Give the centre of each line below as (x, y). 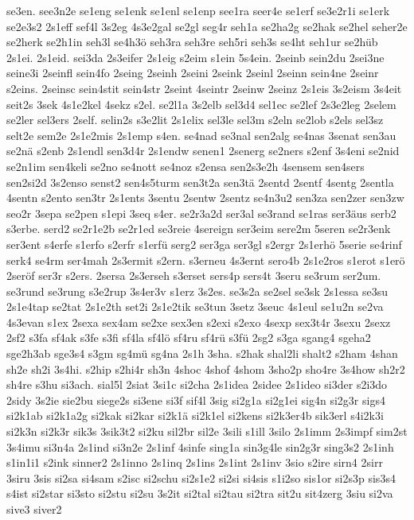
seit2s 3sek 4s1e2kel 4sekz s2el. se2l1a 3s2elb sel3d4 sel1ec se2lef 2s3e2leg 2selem (201, 104)
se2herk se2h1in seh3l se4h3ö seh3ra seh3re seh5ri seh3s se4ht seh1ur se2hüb (192, 42)
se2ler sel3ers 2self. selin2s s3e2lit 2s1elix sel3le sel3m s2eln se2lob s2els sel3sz (195, 120)
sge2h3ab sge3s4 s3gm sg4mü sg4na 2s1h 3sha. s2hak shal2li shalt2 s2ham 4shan (202, 353)
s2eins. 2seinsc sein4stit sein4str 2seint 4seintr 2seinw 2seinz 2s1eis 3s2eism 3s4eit (204, 88)
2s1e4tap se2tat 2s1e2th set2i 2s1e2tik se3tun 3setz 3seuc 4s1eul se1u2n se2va (195, 307)
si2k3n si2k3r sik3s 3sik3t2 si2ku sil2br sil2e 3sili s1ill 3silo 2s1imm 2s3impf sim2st (207, 431)
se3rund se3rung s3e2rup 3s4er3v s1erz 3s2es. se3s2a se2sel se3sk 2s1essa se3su (197, 291)
